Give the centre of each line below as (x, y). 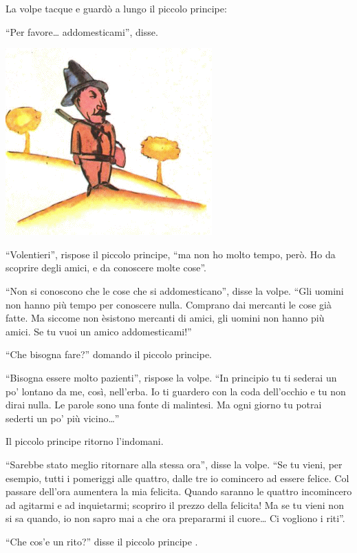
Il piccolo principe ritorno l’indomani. (85, 441)
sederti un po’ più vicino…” (63, 418)
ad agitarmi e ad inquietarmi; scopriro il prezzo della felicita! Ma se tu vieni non (175, 504)
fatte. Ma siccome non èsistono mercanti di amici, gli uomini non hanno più (165, 318)
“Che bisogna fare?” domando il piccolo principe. (109, 354)
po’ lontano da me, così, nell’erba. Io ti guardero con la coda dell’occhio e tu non (176, 391)
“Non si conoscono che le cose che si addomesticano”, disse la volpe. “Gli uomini (175, 290)
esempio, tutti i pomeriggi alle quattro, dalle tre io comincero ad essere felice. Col (177, 478)
